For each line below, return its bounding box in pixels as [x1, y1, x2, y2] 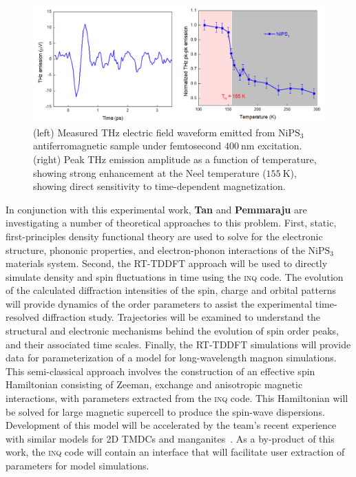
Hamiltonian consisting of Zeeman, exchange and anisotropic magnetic [6, 377, 303, 392]
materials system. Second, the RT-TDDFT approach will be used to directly [6, 256, 328, 271]
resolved [6, 310, 40, 324]
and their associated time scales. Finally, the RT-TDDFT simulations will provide [6, 337, 351, 351]
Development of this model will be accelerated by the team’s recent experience [6, 418, 337, 432]
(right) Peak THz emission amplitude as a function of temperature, [33, 151, 317, 166]
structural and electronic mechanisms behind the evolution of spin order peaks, [6, 324, 339, 338]
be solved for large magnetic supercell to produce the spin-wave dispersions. [6, 404, 325, 418]
